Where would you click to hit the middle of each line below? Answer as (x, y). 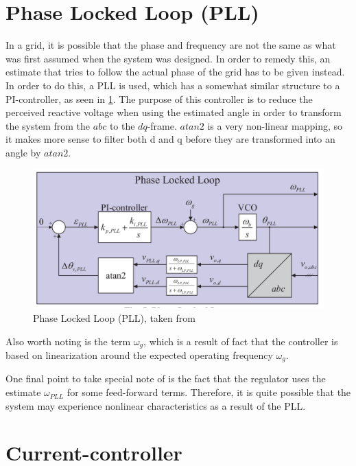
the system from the (48, 125)
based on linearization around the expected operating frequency (139, 355)
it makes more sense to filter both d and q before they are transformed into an (170, 139)
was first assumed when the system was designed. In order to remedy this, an (168, 58)
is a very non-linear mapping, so (275, 125)
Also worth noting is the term (68, 341)
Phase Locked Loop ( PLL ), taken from (114, 317)
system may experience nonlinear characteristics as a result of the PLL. (156, 405)
